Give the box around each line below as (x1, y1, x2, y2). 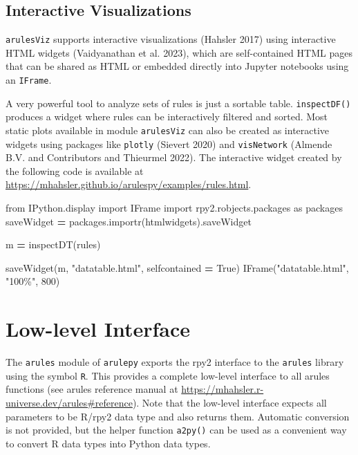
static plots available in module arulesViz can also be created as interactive (6, 122, 330, 137)
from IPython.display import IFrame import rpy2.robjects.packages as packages (6, 201, 343, 215)
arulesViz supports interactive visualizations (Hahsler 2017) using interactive (6, 32, 336, 46)
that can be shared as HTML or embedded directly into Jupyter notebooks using (6, 59, 349, 73)
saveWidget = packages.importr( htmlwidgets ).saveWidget (6, 214, 252, 228)
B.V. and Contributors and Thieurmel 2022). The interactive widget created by (6, 150, 342, 165)
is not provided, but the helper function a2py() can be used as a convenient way (6, 423, 347, 437)
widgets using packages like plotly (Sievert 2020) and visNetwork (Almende (6, 136, 332, 151)
